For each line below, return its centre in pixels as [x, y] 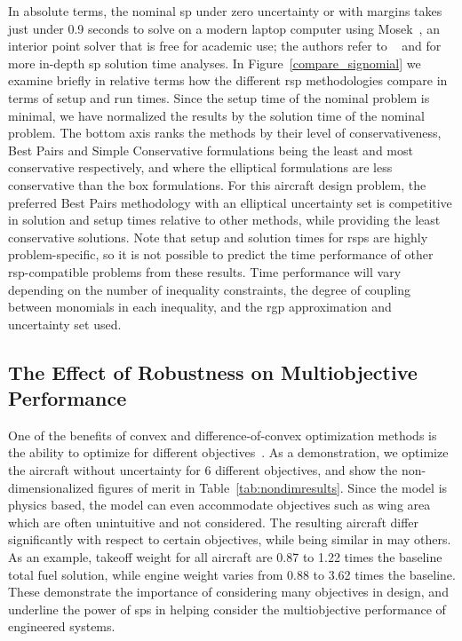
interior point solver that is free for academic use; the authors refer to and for [225, 46]
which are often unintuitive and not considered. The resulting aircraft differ [214, 522]
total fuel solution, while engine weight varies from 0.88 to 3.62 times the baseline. [232, 574]
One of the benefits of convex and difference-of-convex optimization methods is [223, 435]
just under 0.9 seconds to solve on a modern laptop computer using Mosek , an [224, 28]
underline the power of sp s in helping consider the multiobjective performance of [227, 609]
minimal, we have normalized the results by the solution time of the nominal [216, 115]
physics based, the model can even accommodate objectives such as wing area [219, 505]
